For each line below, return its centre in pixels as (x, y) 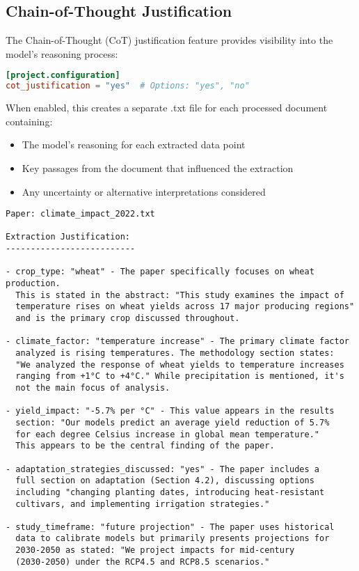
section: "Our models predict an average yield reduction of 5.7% (173, 422)
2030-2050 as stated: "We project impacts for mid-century (155, 550)
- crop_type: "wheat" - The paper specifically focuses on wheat (160, 272)
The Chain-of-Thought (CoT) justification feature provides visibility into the (169, 40)
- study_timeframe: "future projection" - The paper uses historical (170, 527)
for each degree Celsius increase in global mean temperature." (168, 434)
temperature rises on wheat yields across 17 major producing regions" (185, 307)
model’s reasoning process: (62, 53)
